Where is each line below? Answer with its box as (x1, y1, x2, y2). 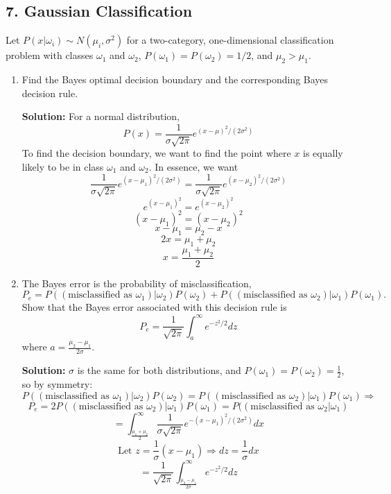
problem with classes (6, 48, 94, 62)
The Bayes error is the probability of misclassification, (21, 275, 252, 290)
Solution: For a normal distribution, (21, 109, 180, 123)
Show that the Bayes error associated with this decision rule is (21, 300, 287, 314)
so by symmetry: (21, 377, 93, 391)
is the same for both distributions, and (77, 363, 241, 377)
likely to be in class (21, 159, 104, 173)
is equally (303, 146, 343, 160)
